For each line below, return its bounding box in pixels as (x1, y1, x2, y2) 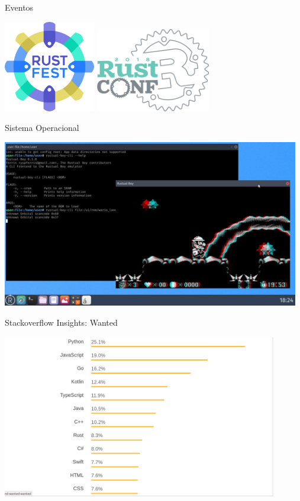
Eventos (5, 1, 34, 13)
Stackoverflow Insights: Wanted (5, 316, 118, 328)
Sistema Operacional (5, 121, 79, 134)
